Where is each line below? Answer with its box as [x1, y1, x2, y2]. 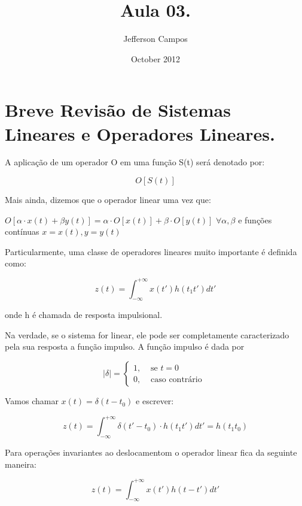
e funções [238, 213, 272, 226]
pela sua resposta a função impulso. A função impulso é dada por [5, 340, 245, 353]
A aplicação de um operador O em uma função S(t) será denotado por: [5, 156, 265, 168]
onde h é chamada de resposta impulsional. [5, 308, 163, 321]
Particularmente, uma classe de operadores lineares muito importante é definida [5, 245, 297, 257]
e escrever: [136, 395, 174, 407]
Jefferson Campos [123, 32, 188, 45]
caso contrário [151, 375, 202, 384]
